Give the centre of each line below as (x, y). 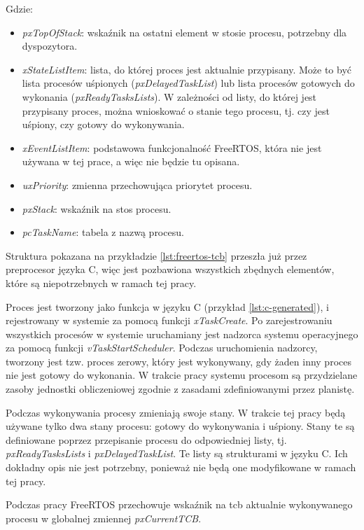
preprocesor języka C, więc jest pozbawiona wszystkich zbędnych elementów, (170, 269)
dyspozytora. (50, 46)
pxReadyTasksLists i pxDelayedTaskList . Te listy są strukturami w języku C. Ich (177, 453)
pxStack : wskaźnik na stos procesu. (97, 208)
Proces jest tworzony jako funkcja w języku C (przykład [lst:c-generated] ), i (167, 306)
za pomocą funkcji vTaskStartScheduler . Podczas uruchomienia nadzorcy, (162, 348)
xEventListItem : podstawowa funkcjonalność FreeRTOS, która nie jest (172, 147)
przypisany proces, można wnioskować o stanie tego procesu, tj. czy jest (176, 110)
